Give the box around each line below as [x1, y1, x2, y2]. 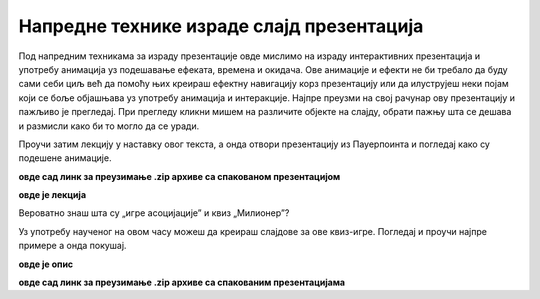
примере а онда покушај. [18, 240, 127, 252]
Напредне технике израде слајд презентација [18, 15, 424, 37]
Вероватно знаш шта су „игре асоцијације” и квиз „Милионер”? [18, 207, 290, 219]
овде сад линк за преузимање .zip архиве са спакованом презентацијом [18, 170, 341, 182]
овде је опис [18, 258, 74, 270]
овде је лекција [18, 189, 87, 201]
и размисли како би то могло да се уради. [18, 120, 200, 132]
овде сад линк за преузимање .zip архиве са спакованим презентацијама [18, 276, 345, 289]
